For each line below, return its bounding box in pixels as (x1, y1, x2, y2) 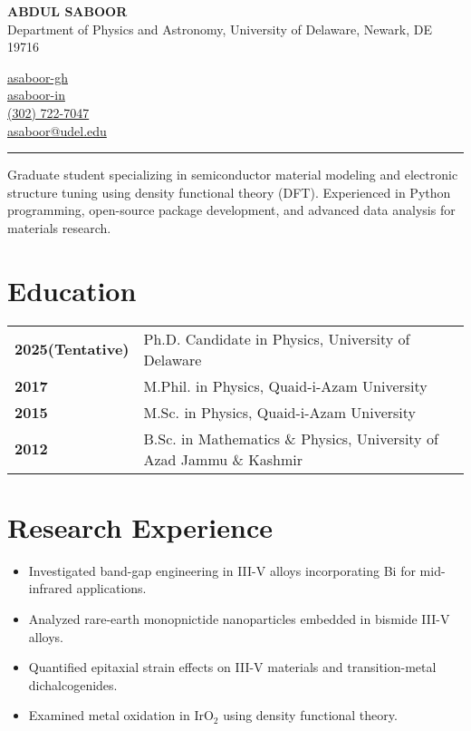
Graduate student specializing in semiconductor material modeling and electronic (7, 165, 458, 184)
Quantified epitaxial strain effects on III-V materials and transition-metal (28, 658, 437, 677)
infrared (28, 579, 72, 598)
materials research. (7, 218, 111, 237)
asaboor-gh (7, 67, 69, 86)
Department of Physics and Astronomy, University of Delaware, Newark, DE (7, 19, 432, 38)
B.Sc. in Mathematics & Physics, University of (143, 427, 438, 449)
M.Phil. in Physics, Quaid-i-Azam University (143, 375, 428, 396)
